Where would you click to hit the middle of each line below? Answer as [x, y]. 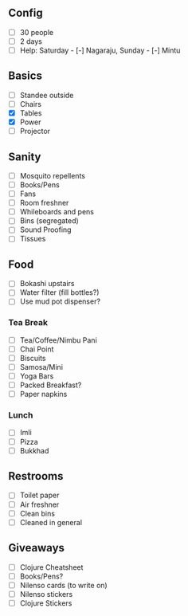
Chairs [31, 104]
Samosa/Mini [41, 367]
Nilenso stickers [46, 594]
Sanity [25, 157]
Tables [31, 113]
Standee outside [47, 95]
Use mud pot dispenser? [60, 301]
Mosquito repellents [53, 175]
